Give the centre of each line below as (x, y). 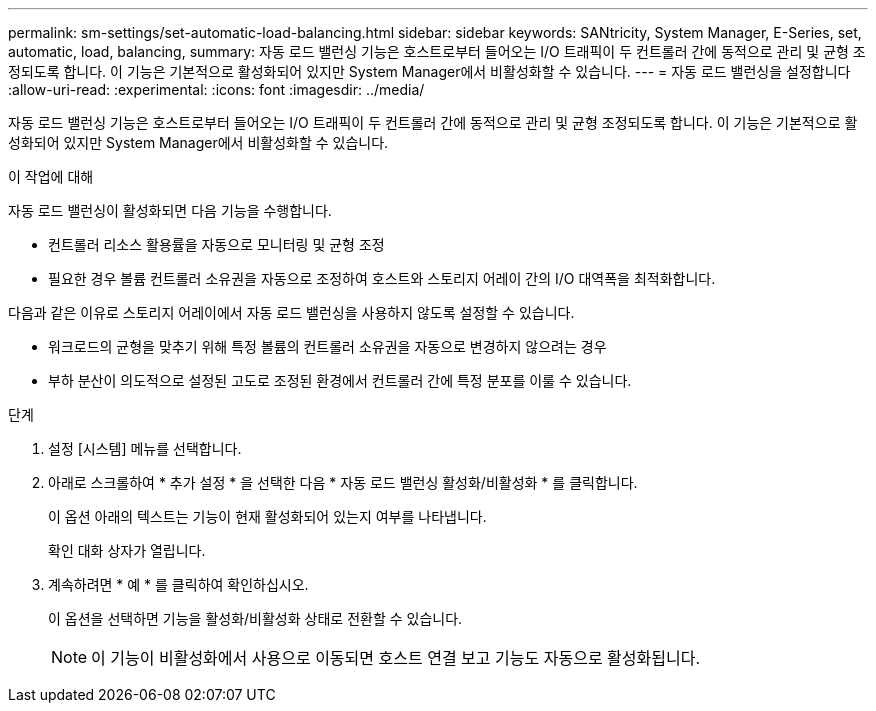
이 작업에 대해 (51, 176)
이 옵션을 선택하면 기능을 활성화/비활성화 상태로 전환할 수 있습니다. (255, 618)
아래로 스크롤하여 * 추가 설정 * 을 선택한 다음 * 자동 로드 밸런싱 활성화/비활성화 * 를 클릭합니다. (343, 482)
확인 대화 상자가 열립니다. (127, 550)
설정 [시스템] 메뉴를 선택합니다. (145, 448)
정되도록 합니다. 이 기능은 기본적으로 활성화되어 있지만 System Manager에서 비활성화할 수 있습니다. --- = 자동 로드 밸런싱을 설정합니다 (429, 71)
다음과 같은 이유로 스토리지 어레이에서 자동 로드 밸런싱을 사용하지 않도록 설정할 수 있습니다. (291, 312)
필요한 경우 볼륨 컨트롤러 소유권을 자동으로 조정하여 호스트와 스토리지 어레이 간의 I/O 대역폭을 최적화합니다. (382, 278)
